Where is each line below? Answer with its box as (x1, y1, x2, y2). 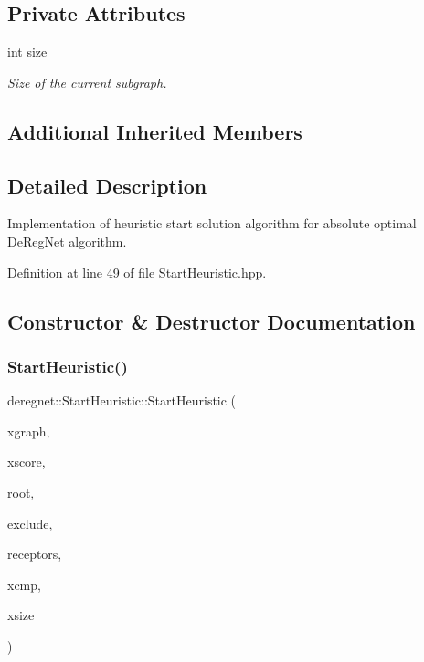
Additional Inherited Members (7, 117, 302, 145)
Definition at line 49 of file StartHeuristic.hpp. (7, 262, 267, 281)
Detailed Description (7, 171, 207, 199)
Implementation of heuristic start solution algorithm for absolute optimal (7, 214, 417, 233)
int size (7, 42, 48, 61)
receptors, (7, 544, 62, 563)
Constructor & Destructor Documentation (7, 307, 416, 335)
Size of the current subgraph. (7, 72, 167, 91)
